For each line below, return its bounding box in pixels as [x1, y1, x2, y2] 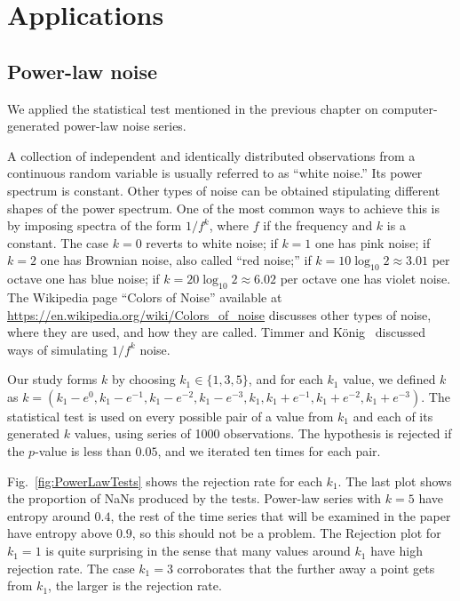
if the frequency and [263, 216, 373, 235]
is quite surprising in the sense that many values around [45, 541, 351, 560]
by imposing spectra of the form [7, 216, 182, 235]
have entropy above [7, 524, 113, 542]
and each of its [353, 406, 433, 425]
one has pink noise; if [315, 233, 431, 252]
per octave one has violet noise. [280, 269, 451, 288]
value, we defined [343, 370, 436, 389]
